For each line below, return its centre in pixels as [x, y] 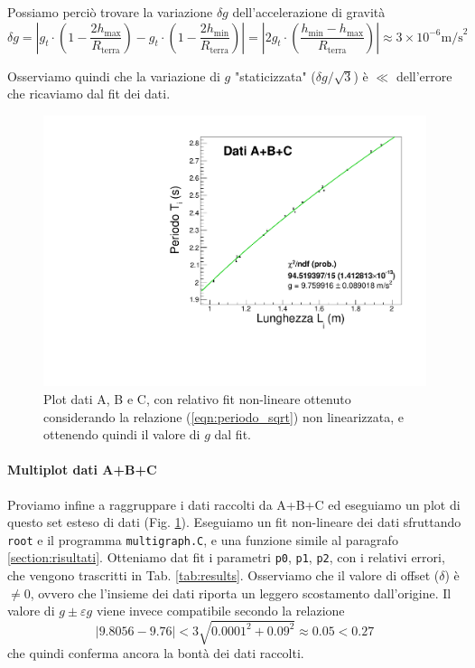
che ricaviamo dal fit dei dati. [89, 94]
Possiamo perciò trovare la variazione [110, 12]
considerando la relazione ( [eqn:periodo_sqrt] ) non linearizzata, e [224, 416]
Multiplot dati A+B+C [82, 470]
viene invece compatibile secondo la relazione [220, 611]
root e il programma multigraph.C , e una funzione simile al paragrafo [203, 539]
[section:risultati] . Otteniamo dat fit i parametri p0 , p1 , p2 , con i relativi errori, [226, 557]
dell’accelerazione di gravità [309, 12]
